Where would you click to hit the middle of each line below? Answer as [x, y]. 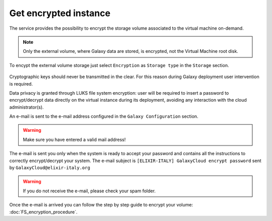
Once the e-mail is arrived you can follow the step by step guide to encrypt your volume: [101, 205]
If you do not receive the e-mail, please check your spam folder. [89, 191]
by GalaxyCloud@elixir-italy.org [50, 168]
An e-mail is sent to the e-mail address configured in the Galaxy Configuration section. [104, 116]
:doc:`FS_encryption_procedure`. [43, 212]
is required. [21, 84]
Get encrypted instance [60, 13]
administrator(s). [26, 107]
